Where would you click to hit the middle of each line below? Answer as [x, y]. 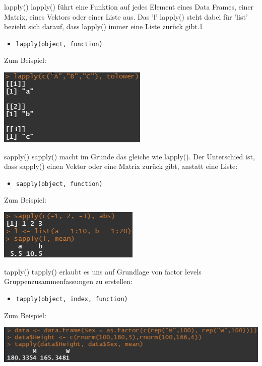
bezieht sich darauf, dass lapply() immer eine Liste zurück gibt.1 [104, 26]
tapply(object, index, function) [72, 299]
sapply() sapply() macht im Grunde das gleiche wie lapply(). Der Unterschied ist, [129, 156]
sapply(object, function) [59, 184]
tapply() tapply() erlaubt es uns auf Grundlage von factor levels [103, 271]
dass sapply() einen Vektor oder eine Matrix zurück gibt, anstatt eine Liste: [121, 166]
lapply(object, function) [59, 44]
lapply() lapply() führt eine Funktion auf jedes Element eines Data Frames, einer [129, 7]
